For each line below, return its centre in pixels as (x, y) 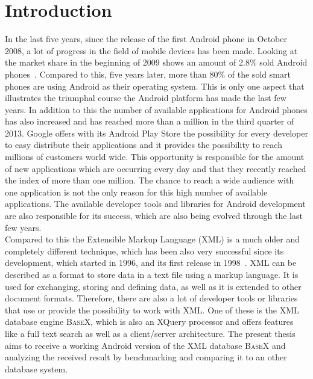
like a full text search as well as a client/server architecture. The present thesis (150, 333)
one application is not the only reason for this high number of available (136, 192)
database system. (36, 368)
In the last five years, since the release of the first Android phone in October (146, 39)
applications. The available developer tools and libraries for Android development (155, 204)
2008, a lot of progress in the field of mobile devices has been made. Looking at (151, 50)
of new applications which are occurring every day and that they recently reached (156, 168)
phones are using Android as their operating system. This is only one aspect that (155, 86)
